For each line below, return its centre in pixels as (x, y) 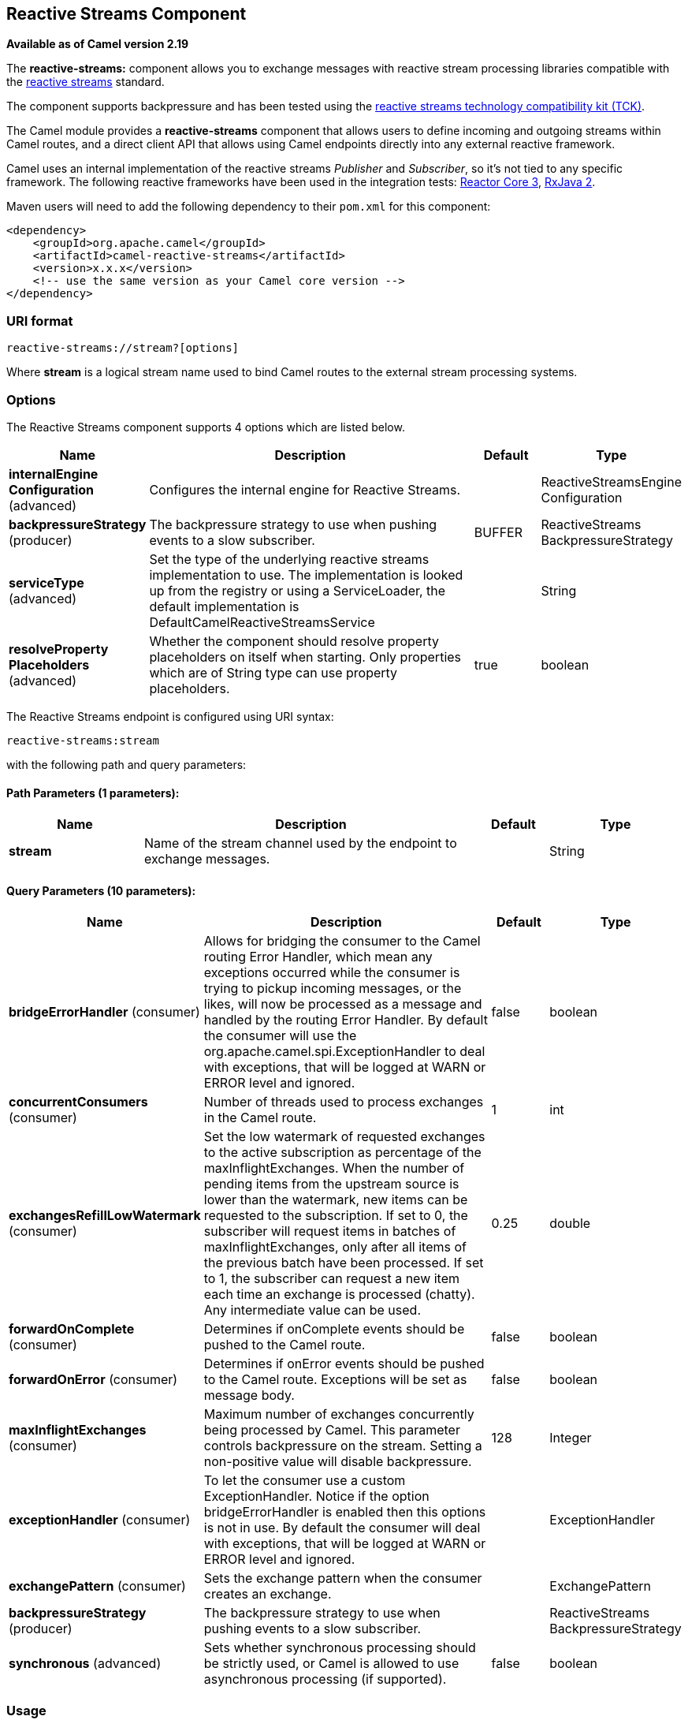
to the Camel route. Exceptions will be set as (335, 1380)
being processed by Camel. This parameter (332, 1430)
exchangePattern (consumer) (97, 1586)
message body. (249, 1395)
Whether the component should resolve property (294, 641)
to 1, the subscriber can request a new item (332, 1279)
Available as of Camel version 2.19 (98, 44)
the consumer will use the (280, 1036)
